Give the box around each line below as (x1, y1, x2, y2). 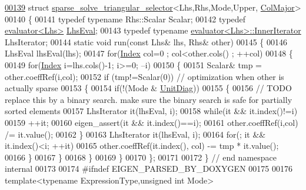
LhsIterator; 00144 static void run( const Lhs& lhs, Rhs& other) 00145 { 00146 (5, 35, 287, 48)
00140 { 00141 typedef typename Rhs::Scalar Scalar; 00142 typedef (5, 12, 246, 25)
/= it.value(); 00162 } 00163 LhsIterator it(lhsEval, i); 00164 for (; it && (5, 128, 266, 140)
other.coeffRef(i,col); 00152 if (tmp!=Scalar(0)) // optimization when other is (5, 70, 284, 82)
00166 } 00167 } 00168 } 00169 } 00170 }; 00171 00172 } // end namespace (5, 151, 277, 163)
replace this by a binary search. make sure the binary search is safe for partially (5, 93, 292, 105)
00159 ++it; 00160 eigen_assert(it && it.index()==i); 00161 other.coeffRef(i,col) (5, 116, 298, 128)
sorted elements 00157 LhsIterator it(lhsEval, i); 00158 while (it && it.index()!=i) (5, 105, 298, 117)
